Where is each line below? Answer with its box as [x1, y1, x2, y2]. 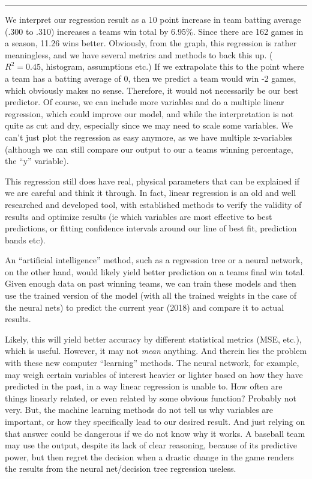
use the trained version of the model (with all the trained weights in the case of [5, 289, 297, 302]
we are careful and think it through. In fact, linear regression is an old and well [5, 186, 296, 199]
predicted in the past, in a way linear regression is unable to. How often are [5, 380, 283, 392]
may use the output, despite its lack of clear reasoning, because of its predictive [5, 439, 298, 451]
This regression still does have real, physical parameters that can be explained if [5, 174, 300, 187]
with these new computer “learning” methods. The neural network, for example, [5, 356, 299, 369]
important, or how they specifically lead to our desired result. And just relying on [5, 415, 305, 427]
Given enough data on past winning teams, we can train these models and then [5, 277, 296, 290]
